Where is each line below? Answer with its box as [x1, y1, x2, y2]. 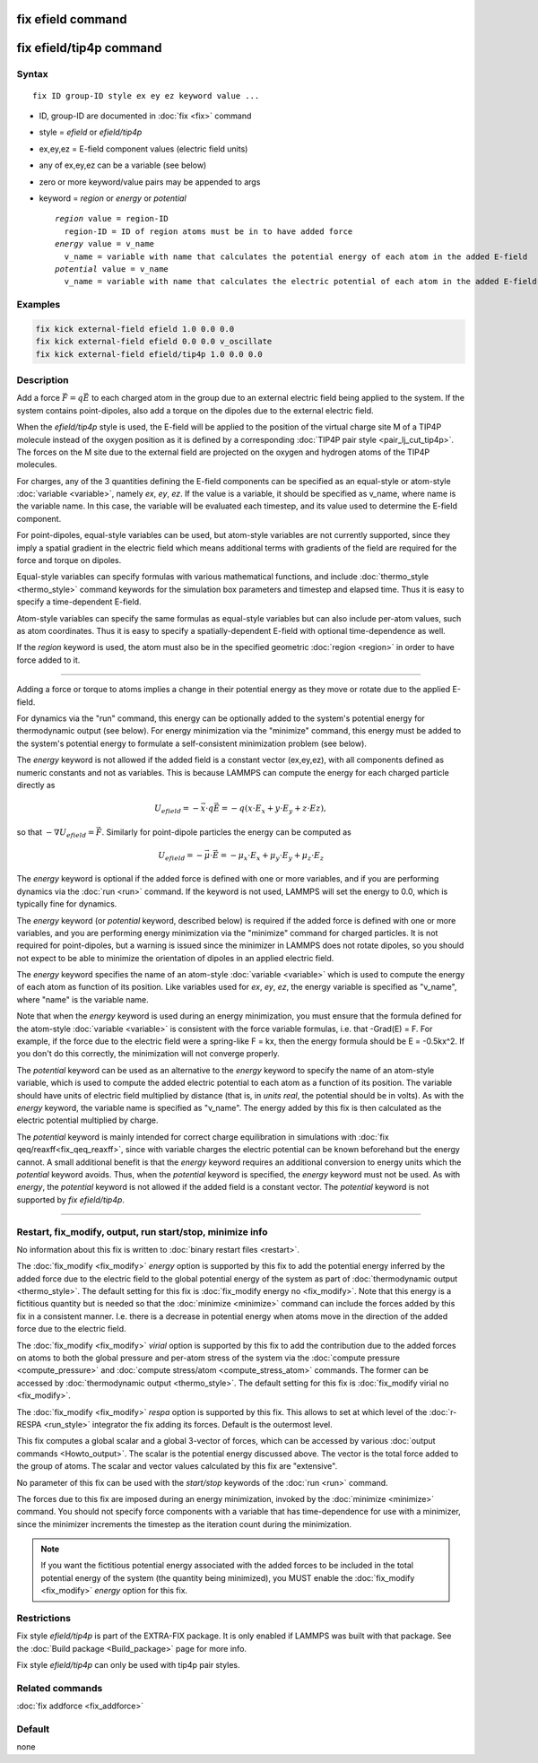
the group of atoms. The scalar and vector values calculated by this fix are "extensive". [16, 1461, 338, 1472]
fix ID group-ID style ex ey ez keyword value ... [32, 91, 260, 100]
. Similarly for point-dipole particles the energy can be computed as [101, 826, 351, 838]
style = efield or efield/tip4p [39, 126, 143, 138]
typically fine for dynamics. [16, 899, 117, 909]
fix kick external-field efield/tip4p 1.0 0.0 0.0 [35, 349, 264, 359]
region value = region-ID [55, 213, 169, 224]
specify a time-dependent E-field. [16, 596, 142, 607]
